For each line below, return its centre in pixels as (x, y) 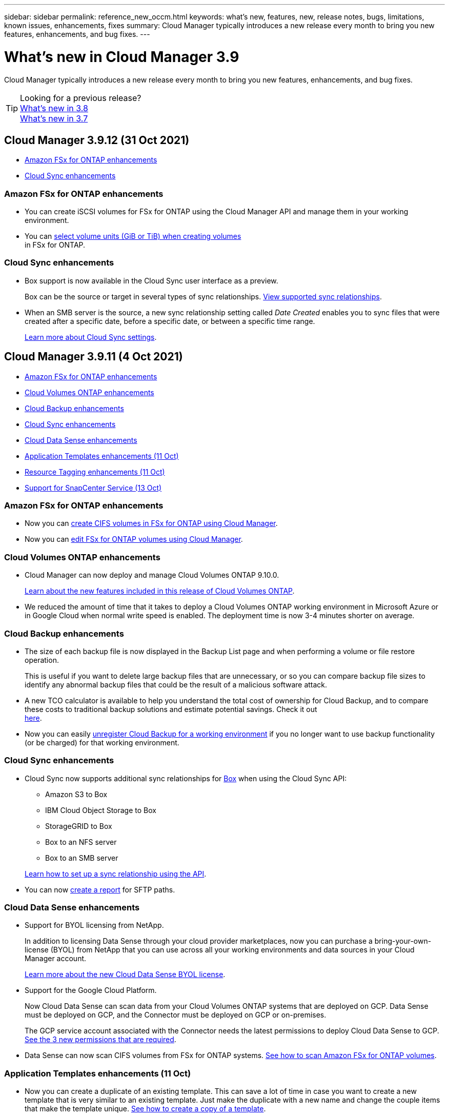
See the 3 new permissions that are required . (100, 1040)
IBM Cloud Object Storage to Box (101, 810)
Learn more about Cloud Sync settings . (91, 337)
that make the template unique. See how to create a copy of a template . (145, 1109)
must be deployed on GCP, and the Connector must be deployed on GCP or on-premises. (176, 1015)
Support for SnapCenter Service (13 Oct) (93, 488)
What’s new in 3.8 (54, 108)
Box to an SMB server (82, 858)
